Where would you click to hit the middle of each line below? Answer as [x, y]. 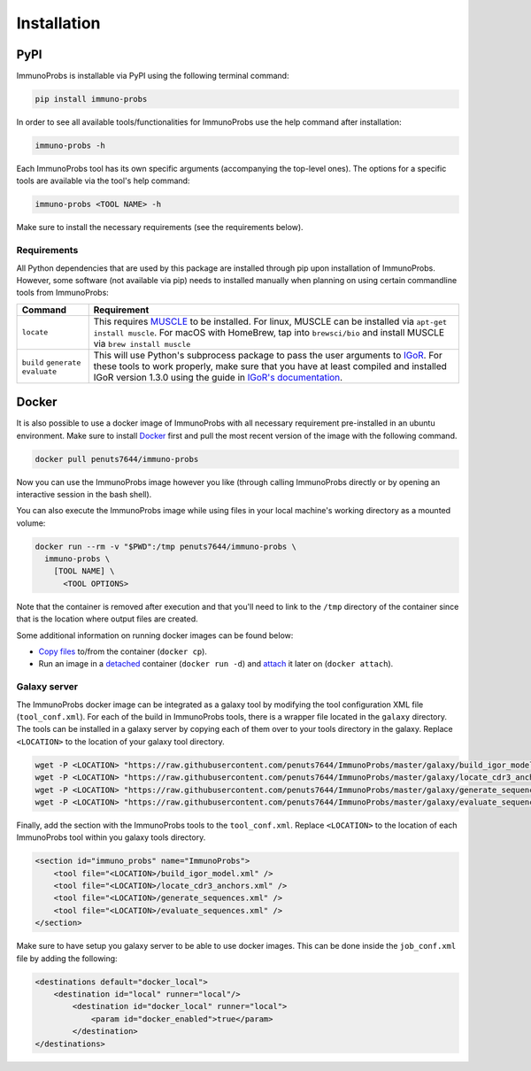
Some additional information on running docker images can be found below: [155, 635]
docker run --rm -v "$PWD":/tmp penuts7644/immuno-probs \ [165, 546]
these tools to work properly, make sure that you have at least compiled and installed [270, 366]
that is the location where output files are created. [107, 619]
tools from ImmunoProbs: [63, 293]
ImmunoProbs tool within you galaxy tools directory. [111, 837]
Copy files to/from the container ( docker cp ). [123, 651]
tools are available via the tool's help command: [103, 181]
